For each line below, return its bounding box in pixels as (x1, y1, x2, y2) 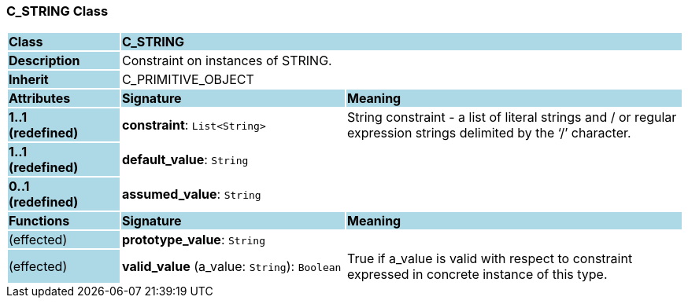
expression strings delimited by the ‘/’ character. (346, 125, 631, 141)
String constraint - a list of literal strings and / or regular (346, 109, 677, 126)
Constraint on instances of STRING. (121, 53, 332, 69)
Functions (9, 213, 70, 229)
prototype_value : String (121, 232, 265, 248)
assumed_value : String (121, 186, 261, 203)
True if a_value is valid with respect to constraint (346, 251, 633, 267)
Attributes (9, 90, 71, 107)
